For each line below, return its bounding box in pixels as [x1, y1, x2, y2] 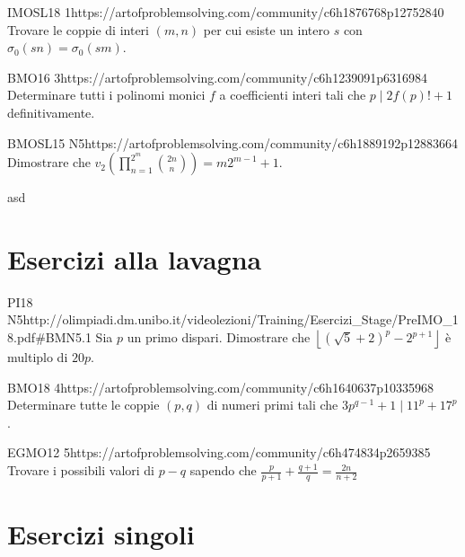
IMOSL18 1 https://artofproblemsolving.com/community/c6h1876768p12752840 [7, 3, 444, 21]
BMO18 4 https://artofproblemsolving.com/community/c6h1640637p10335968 [7, 377, 434, 396]
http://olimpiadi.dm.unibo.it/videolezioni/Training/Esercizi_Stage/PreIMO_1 [22, 310, 459, 329]
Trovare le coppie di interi [7, 20, 150, 39]
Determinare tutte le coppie [7, 395, 160, 414]
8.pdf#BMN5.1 [7, 328, 92, 347]
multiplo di [7, 348, 68, 367]
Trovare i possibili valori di [7, 461, 155, 480]
